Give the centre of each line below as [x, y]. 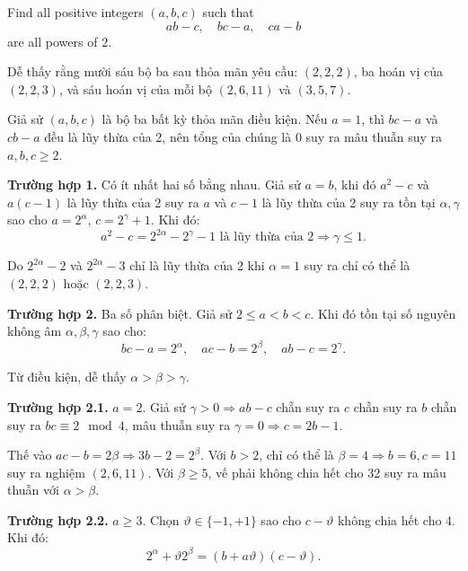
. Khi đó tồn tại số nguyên [383, 313]
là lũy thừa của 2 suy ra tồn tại [349, 202]
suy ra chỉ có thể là [357, 265]
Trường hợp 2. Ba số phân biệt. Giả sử [120, 313]
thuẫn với [33, 490]
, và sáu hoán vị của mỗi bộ [135, 88]
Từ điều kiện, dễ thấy [67, 377]
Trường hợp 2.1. [58, 406]
